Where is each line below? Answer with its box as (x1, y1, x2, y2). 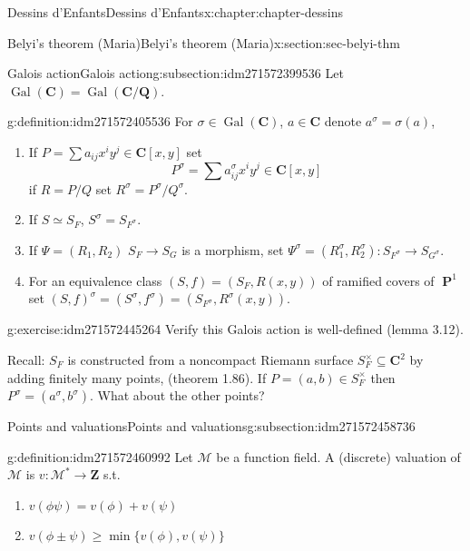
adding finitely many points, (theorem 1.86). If (7, 368, 267, 387)
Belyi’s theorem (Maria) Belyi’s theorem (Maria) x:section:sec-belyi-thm (7, 33, 400, 52)
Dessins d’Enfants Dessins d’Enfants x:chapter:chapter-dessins (7, 3, 344, 21)
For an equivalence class (28, 271, 162, 290)
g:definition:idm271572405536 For (7, 112, 193, 131)
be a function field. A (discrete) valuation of (216, 447, 461, 466)
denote (324, 112, 362, 131)
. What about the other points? (89, 386, 265, 405)
